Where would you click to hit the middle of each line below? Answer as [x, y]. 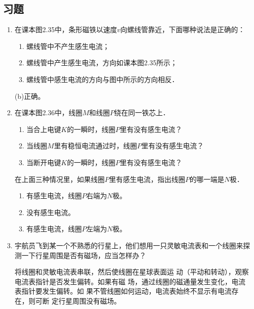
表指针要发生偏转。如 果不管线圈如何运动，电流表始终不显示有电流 [123, 291]
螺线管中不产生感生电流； [68, 46]
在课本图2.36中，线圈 [48, 112]
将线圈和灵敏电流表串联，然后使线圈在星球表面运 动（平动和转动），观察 [132, 272]
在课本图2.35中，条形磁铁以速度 [66, 29]
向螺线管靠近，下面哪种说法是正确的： [183, 29]
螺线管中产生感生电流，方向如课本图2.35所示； [102, 63]
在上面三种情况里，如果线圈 [60, 179]
